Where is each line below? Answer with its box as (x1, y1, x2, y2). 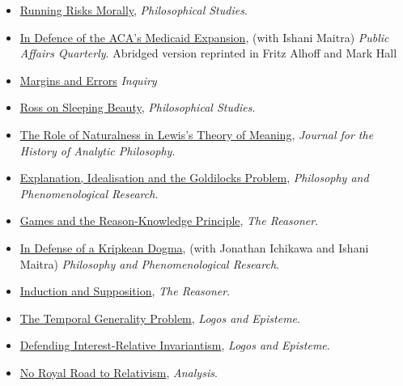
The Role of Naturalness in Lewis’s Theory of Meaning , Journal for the (19, 125, 374, 142)
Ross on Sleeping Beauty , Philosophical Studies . (19, 99, 256, 116)
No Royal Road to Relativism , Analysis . (19, 363, 218, 380)
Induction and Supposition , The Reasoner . (19, 282, 231, 299)
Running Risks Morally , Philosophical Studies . (19, 2, 248, 18)
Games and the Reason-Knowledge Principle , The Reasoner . (19, 212, 319, 229)
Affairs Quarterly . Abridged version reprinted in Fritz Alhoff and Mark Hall (19, 45, 397, 62)
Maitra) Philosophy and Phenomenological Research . (19, 255, 279, 272)
